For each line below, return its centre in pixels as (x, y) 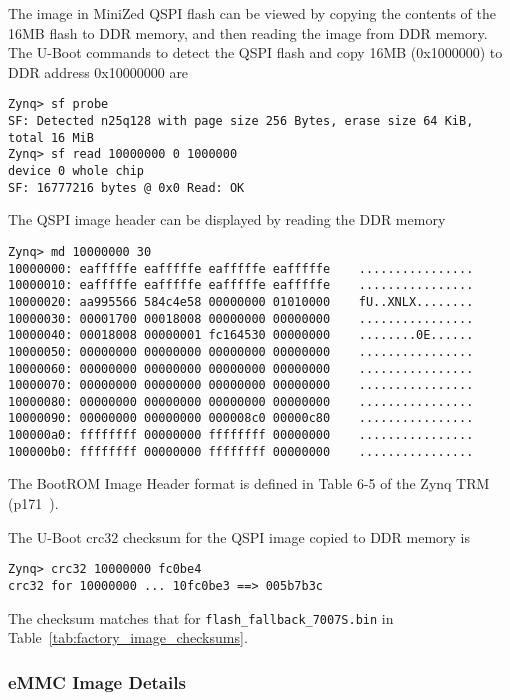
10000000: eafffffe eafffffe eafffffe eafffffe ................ (241, 268)
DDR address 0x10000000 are (98, 71)
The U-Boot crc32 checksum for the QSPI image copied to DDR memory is (239, 536)
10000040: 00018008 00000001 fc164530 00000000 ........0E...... (241, 335)
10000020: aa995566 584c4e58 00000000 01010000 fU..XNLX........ (241, 301)
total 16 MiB (51, 137)
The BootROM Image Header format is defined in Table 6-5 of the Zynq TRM (249, 483)
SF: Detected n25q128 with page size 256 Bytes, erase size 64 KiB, (241, 121)
